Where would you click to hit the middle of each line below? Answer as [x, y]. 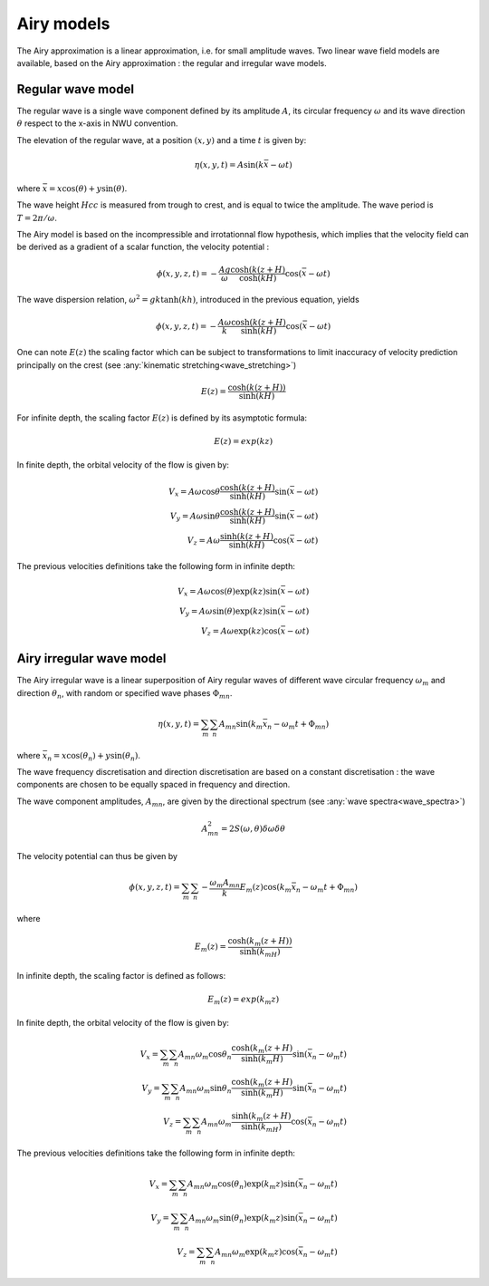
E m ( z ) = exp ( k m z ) [244, 1000]
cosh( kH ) [258, 278]
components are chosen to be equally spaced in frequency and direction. [153, 785]
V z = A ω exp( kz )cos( [240, 632]
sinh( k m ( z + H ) [261, 1117]
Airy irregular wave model [91, 658]
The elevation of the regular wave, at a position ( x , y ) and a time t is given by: [162, 140]
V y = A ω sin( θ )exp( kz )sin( [230, 612]
